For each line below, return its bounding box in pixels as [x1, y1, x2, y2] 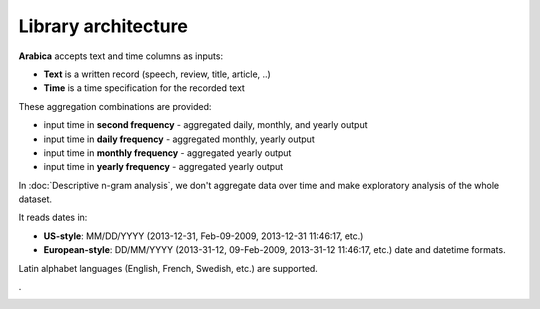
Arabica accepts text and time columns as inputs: [18, 50, 224, 62]
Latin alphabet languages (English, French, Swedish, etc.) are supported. [18, 262, 319, 274]
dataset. [18, 193, 53, 205]
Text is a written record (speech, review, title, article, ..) [43, 68, 272, 80]
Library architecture [18, 15, 189, 37]
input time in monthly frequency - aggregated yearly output [43, 146, 292, 159]
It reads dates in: [18, 211, 88, 224]
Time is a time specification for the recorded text [43, 82, 245, 94]
